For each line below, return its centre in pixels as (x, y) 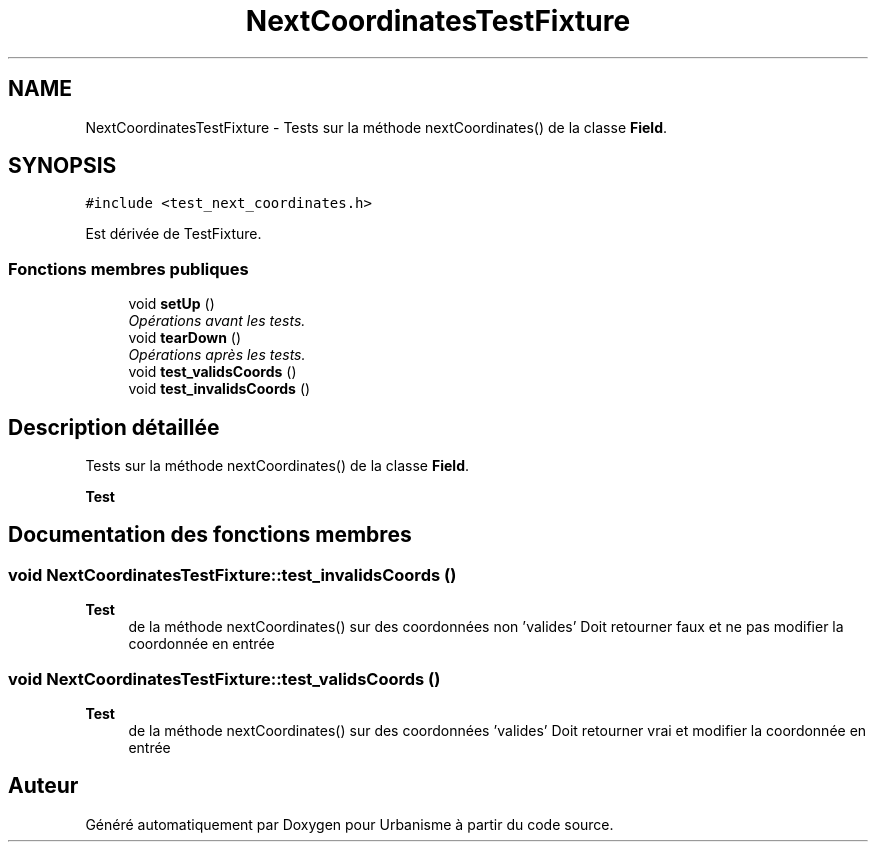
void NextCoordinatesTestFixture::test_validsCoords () (224, 678)
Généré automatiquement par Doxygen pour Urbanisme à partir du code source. (349, 824)
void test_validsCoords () (212, 372)
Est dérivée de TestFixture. (173, 234)
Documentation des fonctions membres (210, 535)
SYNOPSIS (62, 166)
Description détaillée (114, 427)
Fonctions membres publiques (128, 268)
